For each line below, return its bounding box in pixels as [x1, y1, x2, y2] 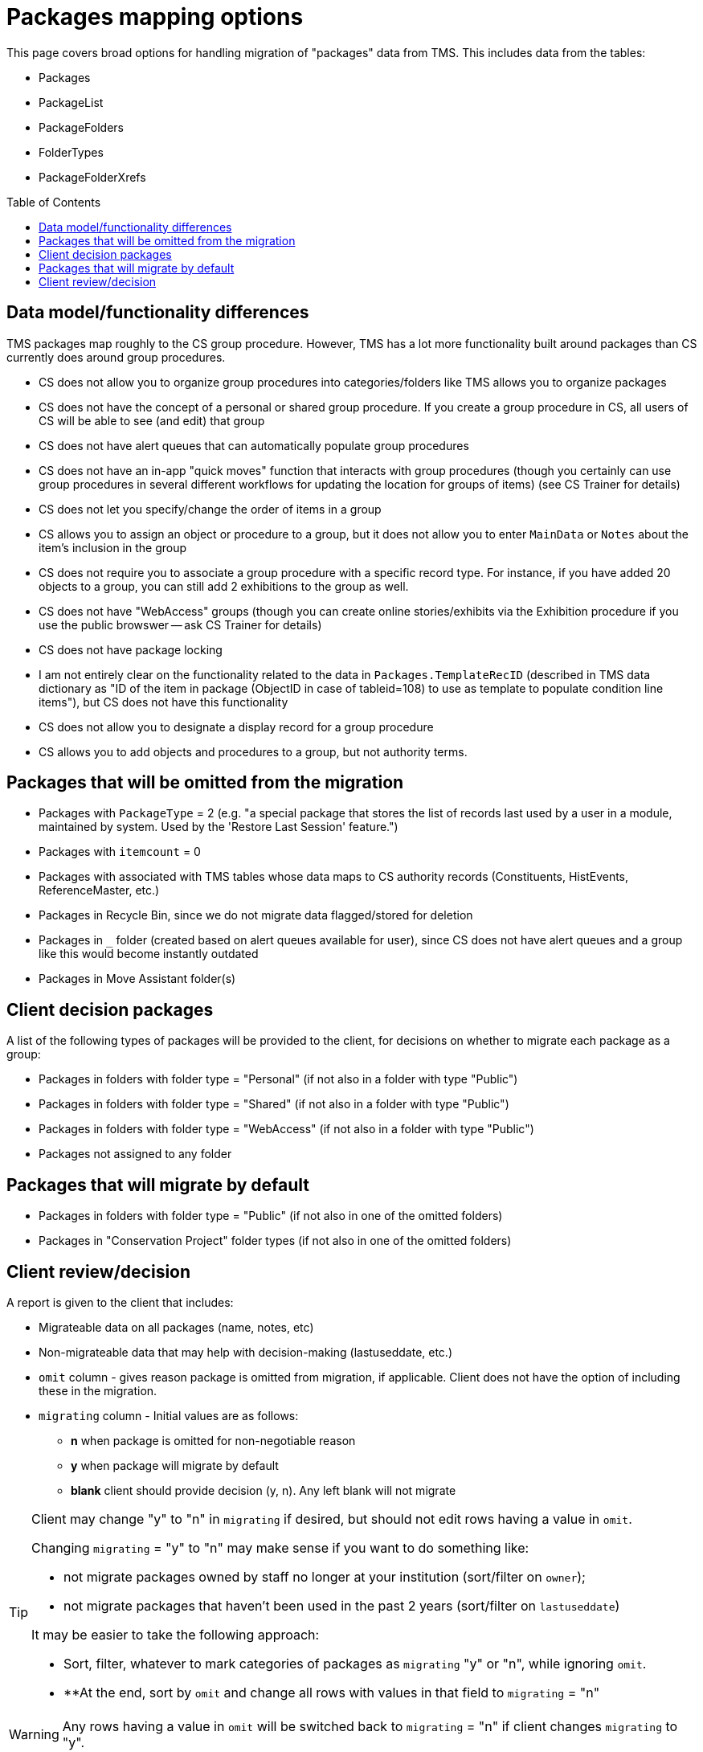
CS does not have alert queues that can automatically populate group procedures [39, 438, 469, 452]
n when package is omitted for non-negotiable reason [71, 1433, 356, 1447]
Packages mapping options [6, 3, 304, 31]
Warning [9, 1725, 59, 1742]
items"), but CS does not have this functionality [39, 694, 288, 709]
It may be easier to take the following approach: [31, 1626, 320, 1643]
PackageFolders [39, 120, 124, 134]
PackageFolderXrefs [39, 170, 146, 184]
